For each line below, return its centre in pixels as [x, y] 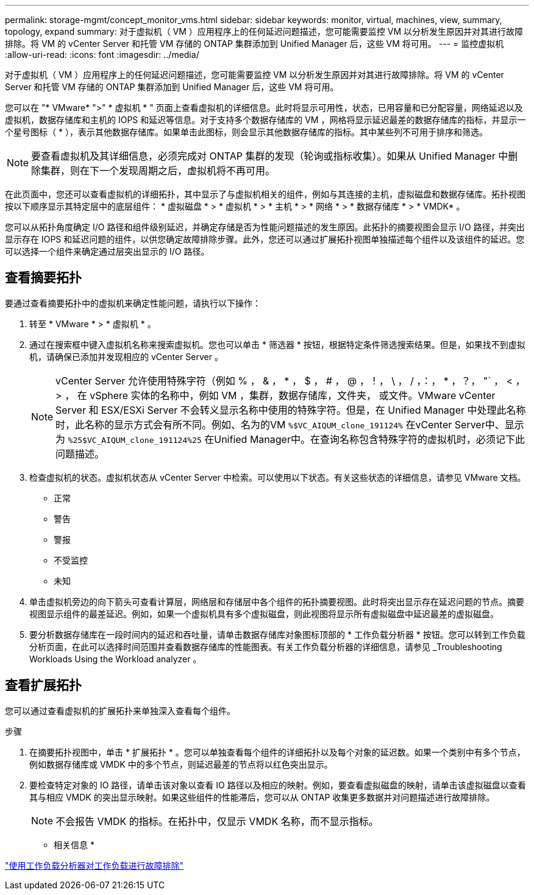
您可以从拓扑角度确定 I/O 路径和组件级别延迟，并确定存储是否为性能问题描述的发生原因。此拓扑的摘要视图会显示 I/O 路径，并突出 [265, 227]
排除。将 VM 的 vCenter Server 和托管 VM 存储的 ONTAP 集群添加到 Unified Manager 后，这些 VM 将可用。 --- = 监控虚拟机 [255, 44]
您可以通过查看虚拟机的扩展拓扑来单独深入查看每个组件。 [120, 710]
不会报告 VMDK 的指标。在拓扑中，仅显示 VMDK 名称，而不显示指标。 [217, 821]
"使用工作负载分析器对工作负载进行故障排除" [94, 865]
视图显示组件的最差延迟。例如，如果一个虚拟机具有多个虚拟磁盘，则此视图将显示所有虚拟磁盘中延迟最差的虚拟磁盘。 [264, 614]
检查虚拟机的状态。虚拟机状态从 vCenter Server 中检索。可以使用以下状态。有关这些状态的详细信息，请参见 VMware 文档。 [278, 477]
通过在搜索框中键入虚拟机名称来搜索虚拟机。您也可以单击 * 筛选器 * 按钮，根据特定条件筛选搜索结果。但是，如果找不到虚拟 [277, 344]
